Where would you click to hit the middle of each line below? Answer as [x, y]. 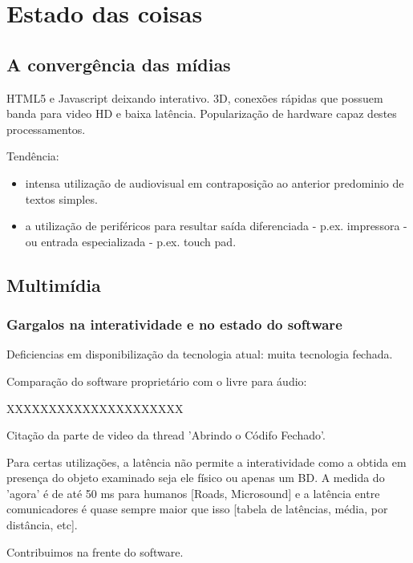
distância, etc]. [42, 525]
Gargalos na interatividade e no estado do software [174, 324]
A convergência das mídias [119, 64]
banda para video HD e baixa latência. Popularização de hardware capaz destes [202, 113]
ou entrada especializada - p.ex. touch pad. [131, 241]
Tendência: [33, 156]
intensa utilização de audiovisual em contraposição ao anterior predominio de [215, 182]
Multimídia [54, 284]
